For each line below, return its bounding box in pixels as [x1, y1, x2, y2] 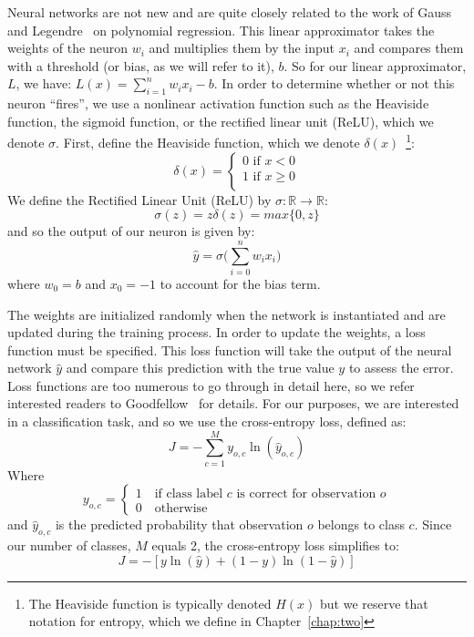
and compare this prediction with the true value [66, 358, 335, 377]
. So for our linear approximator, [283, 56, 467, 75]
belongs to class [317, 515, 405, 534]
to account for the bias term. [160, 273, 321, 293]
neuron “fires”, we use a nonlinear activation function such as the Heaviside [7, 94, 429, 113]
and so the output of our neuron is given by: [7, 221, 255, 241]
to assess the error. [348, 358, 454, 377]
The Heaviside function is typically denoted [28, 593, 272, 612]
